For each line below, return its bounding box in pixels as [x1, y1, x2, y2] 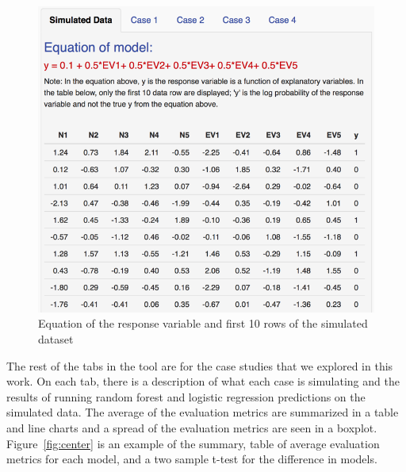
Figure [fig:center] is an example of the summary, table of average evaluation [6, 435, 380, 451]
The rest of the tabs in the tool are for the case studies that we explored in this [6, 357, 393, 374]
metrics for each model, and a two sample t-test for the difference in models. [6, 451, 377, 467]
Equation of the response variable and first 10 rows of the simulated [38, 315, 368, 332]
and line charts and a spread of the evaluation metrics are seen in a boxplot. [6, 419, 377, 436]
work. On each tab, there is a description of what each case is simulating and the [6, 373, 400, 389]
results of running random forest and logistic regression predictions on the [6, 388, 366, 405]
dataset [38, 330, 74, 347]
